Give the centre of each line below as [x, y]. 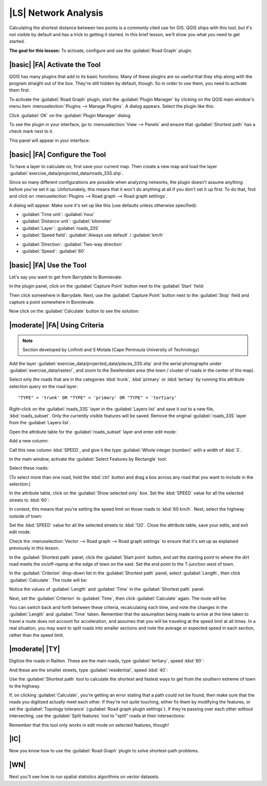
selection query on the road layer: [44, 386]
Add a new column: [29, 441]
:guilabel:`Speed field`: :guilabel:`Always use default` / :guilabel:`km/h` [93, 235]
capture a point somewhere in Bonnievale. [52, 302]
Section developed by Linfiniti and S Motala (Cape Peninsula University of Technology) [111, 350]
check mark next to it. [31, 131]
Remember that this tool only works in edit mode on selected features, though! [89, 725]
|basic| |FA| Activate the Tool [55, 65]
